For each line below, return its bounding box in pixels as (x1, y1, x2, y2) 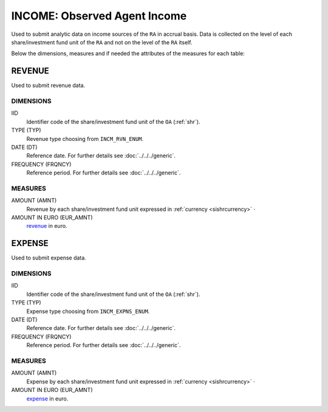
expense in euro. (26, 395, 69, 402)
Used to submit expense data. (11, 254, 86, 261)
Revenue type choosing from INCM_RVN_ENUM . (26, 135, 144, 142)
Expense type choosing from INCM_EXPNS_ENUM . (26, 307, 150, 315)
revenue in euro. (26, 222, 67, 230)
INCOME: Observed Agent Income (11, 9, 187, 22)
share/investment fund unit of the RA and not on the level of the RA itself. (11, 38, 193, 46)
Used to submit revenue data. (11, 82, 85, 89)
